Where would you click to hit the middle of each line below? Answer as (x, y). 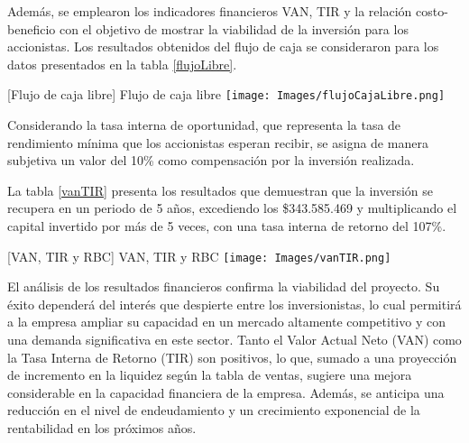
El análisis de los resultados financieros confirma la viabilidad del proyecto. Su (224, 286)
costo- (432, 11)
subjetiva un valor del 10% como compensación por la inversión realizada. (211, 160)
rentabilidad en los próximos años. (102, 428)
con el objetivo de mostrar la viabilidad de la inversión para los (234, 28)
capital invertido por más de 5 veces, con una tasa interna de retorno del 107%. (227, 226)
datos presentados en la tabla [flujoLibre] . (122, 64)
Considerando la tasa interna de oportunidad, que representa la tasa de (204, 125)
